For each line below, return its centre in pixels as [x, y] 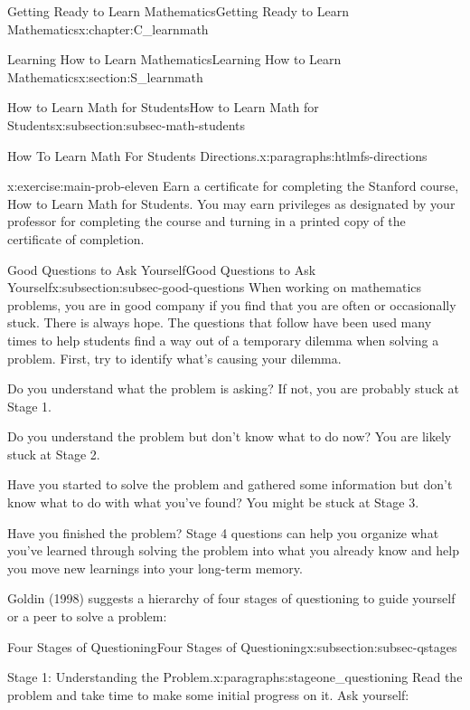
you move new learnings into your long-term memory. [155, 568]
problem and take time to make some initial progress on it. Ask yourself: [208, 694]
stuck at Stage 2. [54, 454]
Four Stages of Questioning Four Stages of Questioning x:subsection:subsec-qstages [232, 646]
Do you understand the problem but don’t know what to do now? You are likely [230, 436]
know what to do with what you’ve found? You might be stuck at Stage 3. [213, 502]
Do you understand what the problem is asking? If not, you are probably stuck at [234, 388]
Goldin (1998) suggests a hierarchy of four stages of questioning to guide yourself [231, 598]
